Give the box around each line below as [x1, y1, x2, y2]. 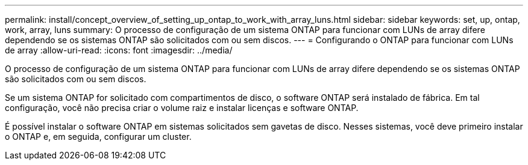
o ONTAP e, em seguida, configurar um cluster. [5, 131, 192, 142]
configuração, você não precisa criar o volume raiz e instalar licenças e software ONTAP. [5, 103, 359, 113]
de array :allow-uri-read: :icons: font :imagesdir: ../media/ [5, 45, 233, 55]
